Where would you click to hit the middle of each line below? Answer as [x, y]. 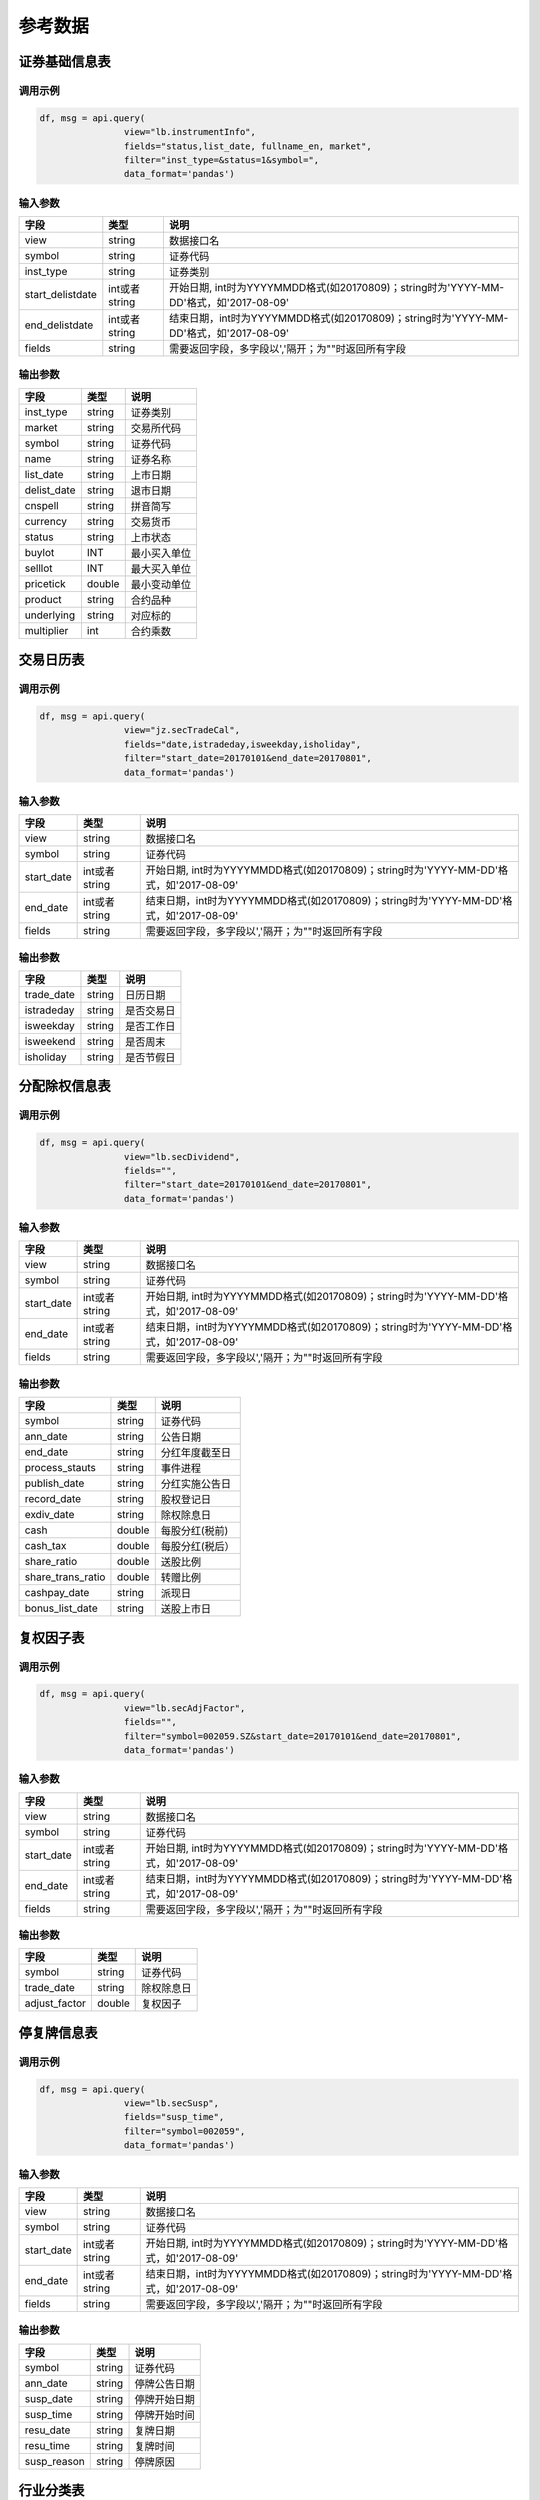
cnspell [41, 505]
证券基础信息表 [64, 61]
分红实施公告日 [196, 1484]
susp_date [49, 2398]
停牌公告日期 [164, 2383]
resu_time [47, 2445]
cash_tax [45, 1546]
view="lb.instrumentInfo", [190, 132]
